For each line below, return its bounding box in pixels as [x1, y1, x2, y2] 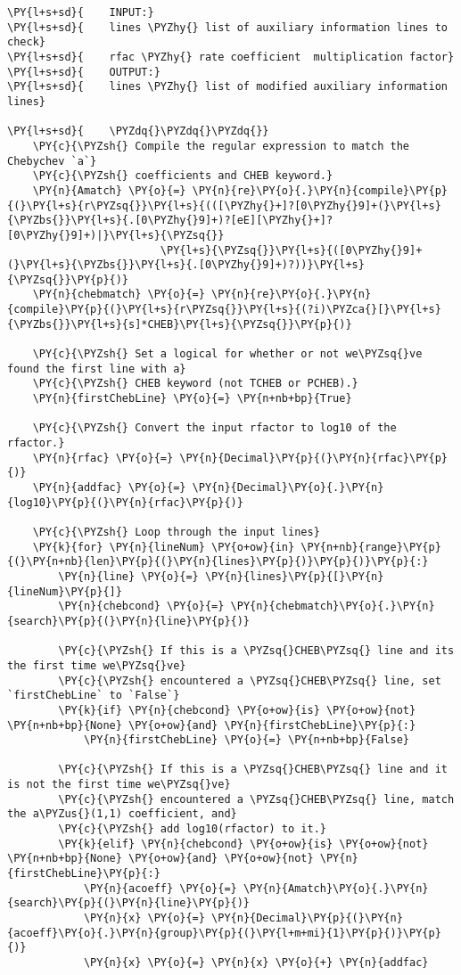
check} [7, 36, 45, 49]
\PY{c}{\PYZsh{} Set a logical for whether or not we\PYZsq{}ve [32, 348, 423, 361]
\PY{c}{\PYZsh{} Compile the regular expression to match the [32, 139, 410, 152]
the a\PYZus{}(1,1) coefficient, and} [7, 807, 237, 821]
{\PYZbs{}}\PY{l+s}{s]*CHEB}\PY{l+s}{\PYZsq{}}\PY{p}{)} [7, 317, 352, 331]
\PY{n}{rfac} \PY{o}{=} [32, 451, 174, 464]
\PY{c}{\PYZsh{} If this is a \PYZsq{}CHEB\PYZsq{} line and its [58, 644, 455, 658]
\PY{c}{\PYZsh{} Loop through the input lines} [32, 525, 320, 538]
